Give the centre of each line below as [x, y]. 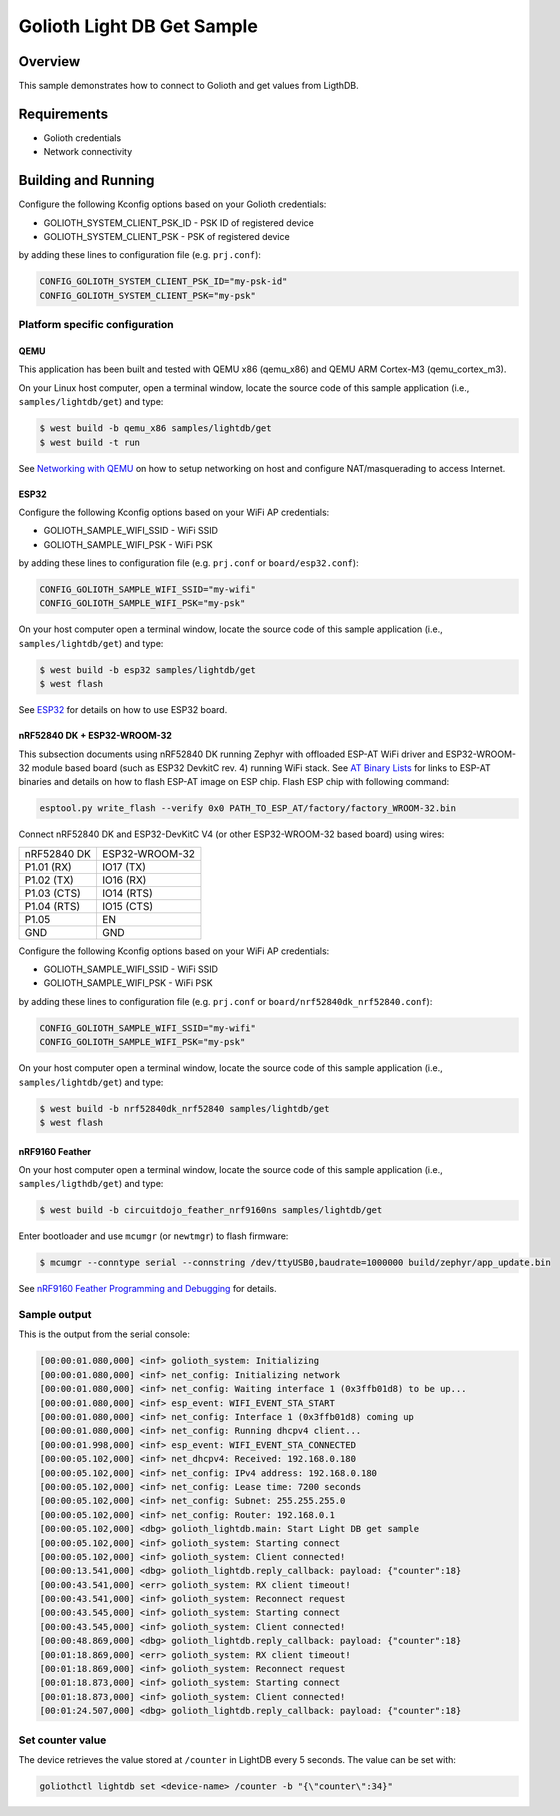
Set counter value [62, 1740]
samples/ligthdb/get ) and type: [91, 1184]
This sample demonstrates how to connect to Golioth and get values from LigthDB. [188, 86]
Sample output [55, 1315]
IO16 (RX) [124, 880]
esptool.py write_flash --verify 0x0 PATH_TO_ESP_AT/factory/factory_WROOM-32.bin [248, 808]
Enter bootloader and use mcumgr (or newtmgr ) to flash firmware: [153, 1236]
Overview [49, 61]
